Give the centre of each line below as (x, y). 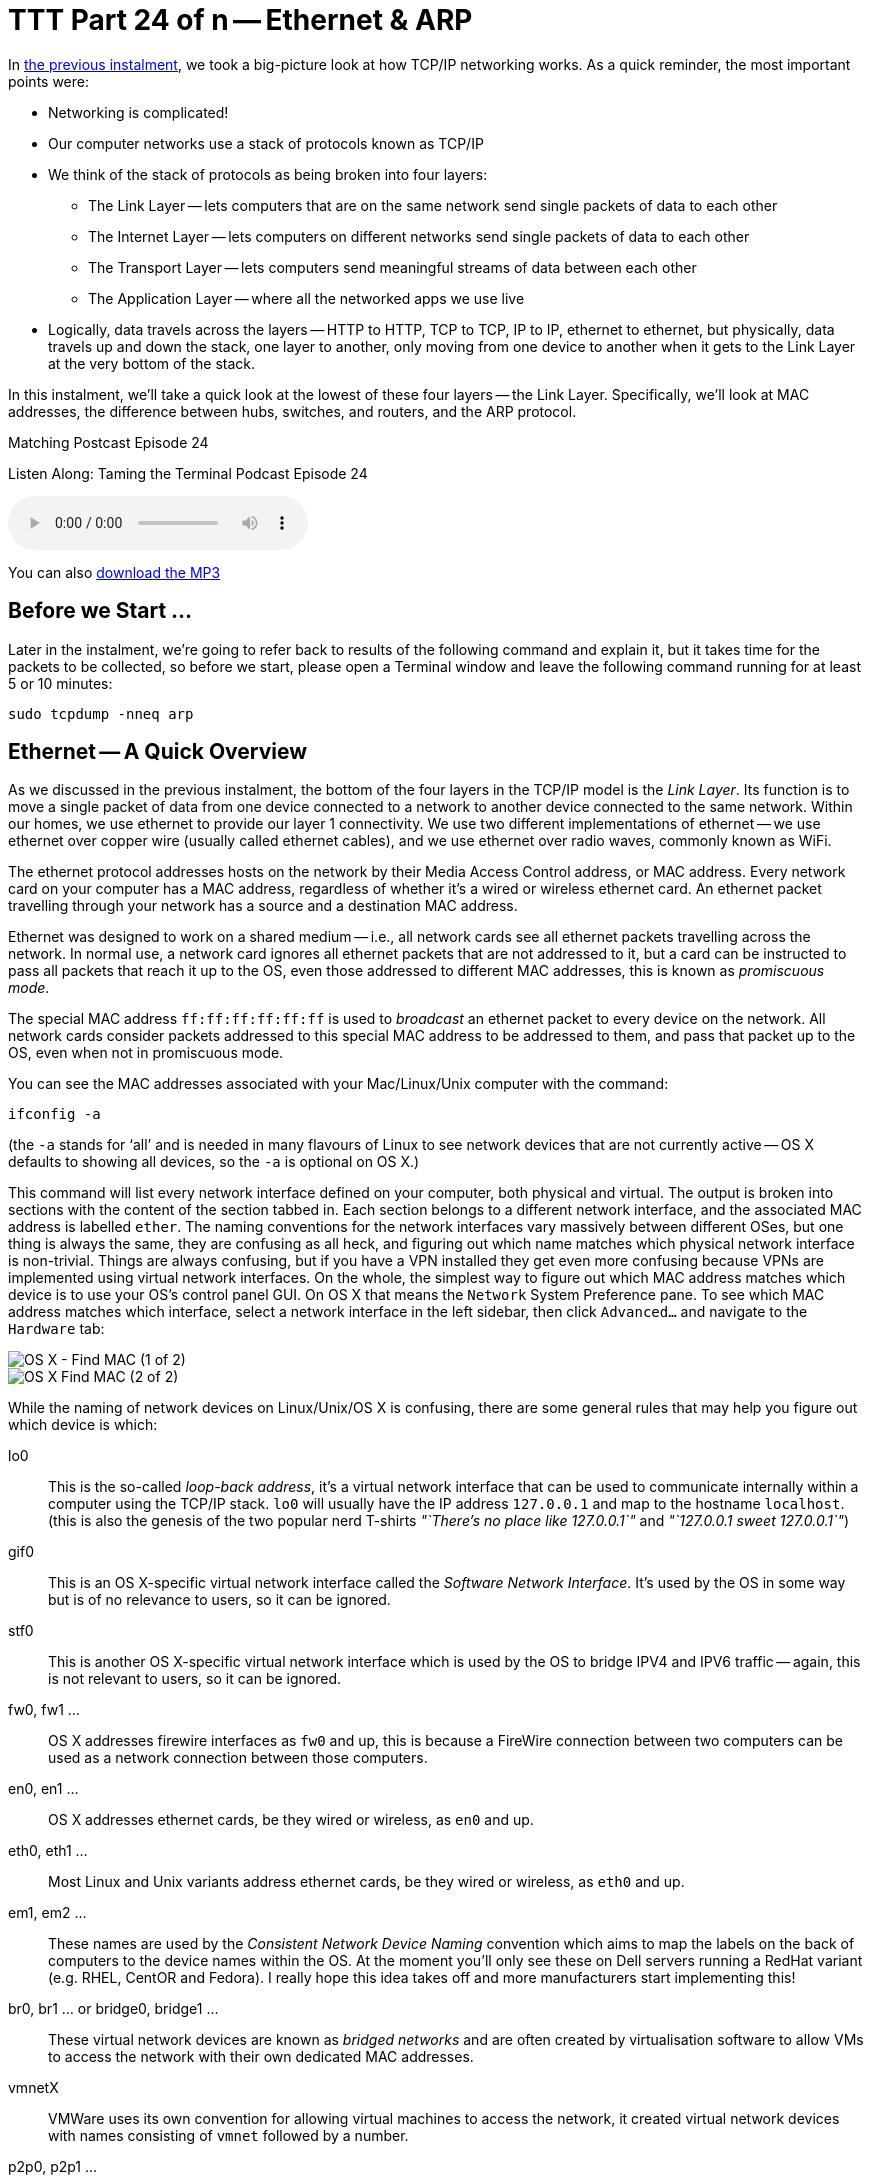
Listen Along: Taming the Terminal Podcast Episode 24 (188, 473)
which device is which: (83, 1425)
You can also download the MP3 (114, 572)
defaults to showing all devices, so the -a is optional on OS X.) (214, 1162)
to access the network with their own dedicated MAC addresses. (261, 2057)
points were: (48, 81)
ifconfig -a (54, 1114)
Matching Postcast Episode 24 (108, 442)
